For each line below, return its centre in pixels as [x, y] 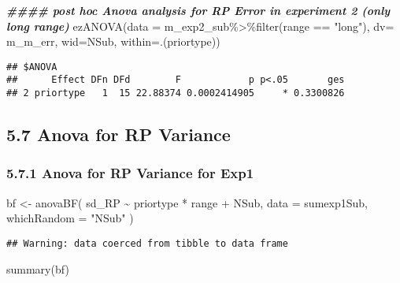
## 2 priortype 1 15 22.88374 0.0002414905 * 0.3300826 [176, 93]
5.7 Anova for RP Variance [119, 134]
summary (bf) [38, 268]
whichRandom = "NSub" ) [70, 218]
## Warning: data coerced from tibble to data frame [147, 243]
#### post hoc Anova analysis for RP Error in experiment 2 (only [198, 10]
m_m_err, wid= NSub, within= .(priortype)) [113, 41]
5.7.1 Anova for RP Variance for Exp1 [130, 173]
